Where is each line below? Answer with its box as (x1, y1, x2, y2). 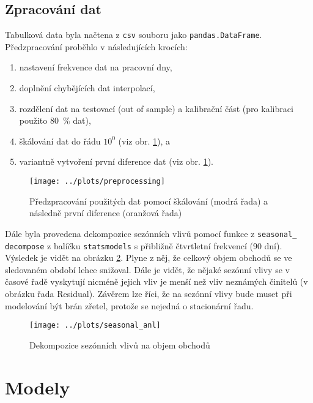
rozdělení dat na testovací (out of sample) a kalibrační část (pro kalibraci (19, 102, 293, 115)
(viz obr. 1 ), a (118, 134, 171, 147)
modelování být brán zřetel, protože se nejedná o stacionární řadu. (5, 299, 254, 312)
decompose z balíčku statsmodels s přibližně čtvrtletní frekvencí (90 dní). (5, 239, 282, 252)
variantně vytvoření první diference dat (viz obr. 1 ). (19, 155, 213, 168)
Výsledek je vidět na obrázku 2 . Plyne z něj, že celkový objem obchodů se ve (5, 251, 292, 264)
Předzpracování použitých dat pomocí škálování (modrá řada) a (29, 194, 268, 207)
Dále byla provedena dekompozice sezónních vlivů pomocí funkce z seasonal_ (5, 227, 297, 239)
